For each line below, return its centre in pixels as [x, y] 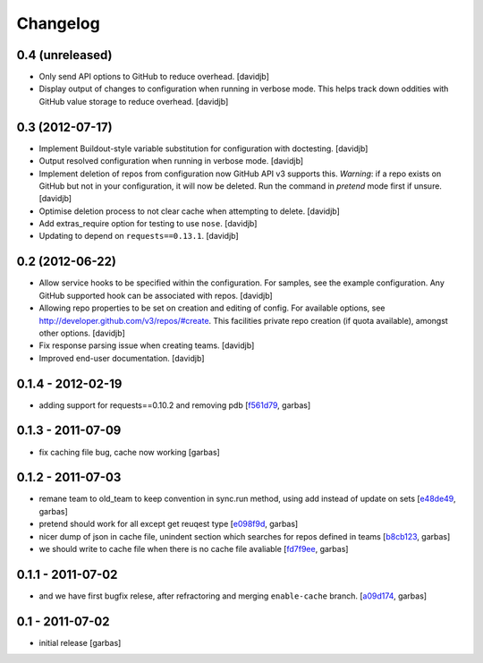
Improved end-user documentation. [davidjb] [122, 358]
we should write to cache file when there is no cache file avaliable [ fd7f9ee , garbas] [194, 549]
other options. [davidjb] [82, 333]
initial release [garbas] [80, 642]
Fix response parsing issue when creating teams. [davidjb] [147, 345]
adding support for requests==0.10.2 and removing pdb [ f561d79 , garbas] [175, 405]
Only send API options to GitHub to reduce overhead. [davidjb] [154, 77]
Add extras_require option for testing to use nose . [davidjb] [148, 224]
